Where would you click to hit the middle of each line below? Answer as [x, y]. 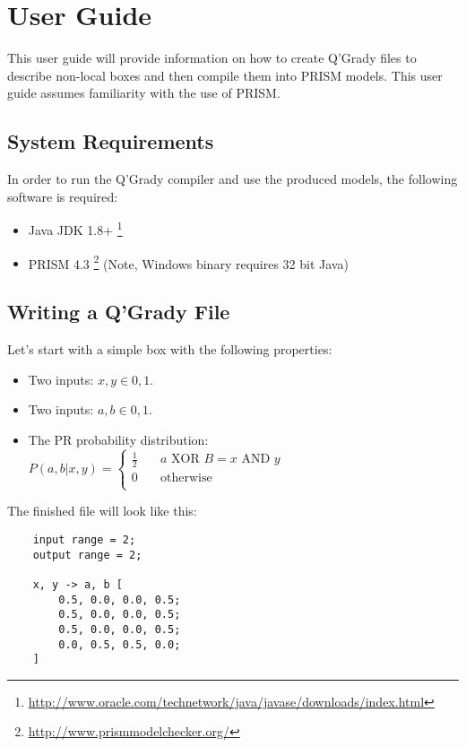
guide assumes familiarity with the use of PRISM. [144, 93]
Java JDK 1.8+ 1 [75, 228]
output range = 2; [87, 555]
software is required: [63, 196]
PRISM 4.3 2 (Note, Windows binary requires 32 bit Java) [188, 262]
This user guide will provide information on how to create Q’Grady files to [212, 58]
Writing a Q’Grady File [119, 312]
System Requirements [111, 141]
